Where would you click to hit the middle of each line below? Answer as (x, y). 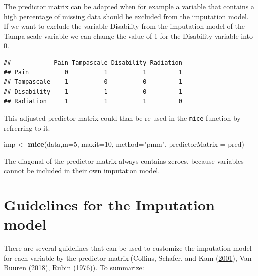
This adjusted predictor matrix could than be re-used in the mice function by (122, 117)
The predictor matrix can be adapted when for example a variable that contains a (129, 6)
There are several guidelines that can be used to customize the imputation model (128, 248)
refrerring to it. (27, 127)
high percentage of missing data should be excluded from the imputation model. (126, 16)
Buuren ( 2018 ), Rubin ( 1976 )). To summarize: (74, 267)
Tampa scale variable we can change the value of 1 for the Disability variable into (128, 35)
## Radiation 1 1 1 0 (93, 102)
